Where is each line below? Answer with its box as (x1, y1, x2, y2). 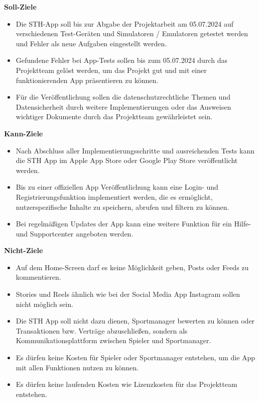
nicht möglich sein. (16, 298, 73, 309)
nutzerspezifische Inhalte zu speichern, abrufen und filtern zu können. (16, 201, 229, 212)
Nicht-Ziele (4, 245, 43, 256)
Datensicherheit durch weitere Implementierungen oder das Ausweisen (16, 101, 231, 112)
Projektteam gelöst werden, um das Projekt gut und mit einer (16, 64, 207, 75)
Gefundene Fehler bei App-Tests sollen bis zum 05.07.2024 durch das (16, 55, 227, 65)
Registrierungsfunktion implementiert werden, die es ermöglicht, (16, 191, 213, 202)
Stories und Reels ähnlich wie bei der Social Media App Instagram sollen (16, 289, 240, 299)
